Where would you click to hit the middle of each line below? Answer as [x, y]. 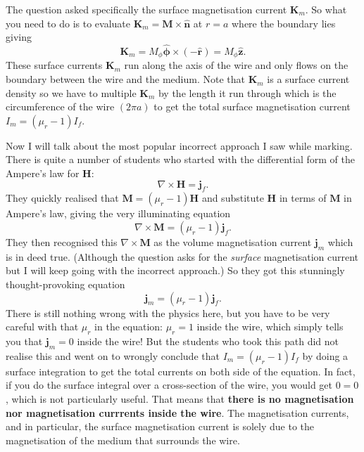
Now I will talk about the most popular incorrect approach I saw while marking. [179, 145]
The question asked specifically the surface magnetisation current [146, 9]
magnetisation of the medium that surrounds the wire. [123, 440]
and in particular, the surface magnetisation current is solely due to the [160, 426]
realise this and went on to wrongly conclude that [113, 355]
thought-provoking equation [65, 284]
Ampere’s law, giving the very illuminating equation [118, 213]
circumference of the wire [60, 106]
